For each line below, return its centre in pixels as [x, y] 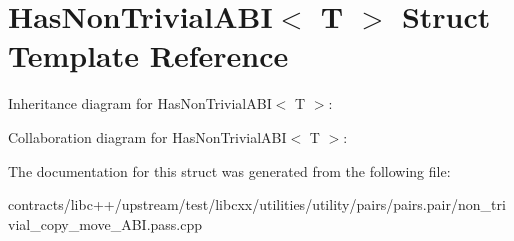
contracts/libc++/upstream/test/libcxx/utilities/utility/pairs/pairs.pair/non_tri [257, 204]
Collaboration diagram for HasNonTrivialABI [147, 136]
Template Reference [148, 55]
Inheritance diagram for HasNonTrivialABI [140, 103]
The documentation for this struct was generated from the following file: [229, 170]
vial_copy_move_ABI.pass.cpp [105, 223]
